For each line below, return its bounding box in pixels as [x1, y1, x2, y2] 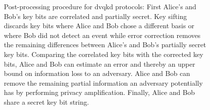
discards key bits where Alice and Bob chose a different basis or [4, 20, 194, 31]
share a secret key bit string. [4, 96, 89, 107]
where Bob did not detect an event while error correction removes [4, 30, 201, 40]
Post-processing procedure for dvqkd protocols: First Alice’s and [4, 1, 196, 11]
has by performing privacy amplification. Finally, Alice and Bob [4, 87, 195, 97]
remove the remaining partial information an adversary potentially [4, 77, 203, 88]
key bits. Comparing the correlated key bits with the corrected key [4, 49, 204, 59]
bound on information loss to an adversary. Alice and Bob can [4, 68, 190, 78]
